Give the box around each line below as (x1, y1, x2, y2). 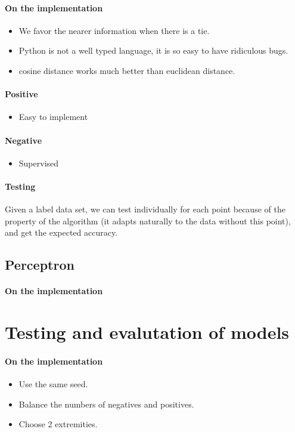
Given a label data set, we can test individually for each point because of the (5, 203, 285, 215)
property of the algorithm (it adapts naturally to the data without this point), (5, 214, 291, 227)
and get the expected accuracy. (5, 226, 118, 239)
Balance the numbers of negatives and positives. (18, 397, 194, 410)
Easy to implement (18, 110, 88, 123)
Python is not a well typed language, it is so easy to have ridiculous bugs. (18, 44, 288, 57)
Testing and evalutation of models (5, 320, 290, 344)
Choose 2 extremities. (18, 418, 98, 430)
